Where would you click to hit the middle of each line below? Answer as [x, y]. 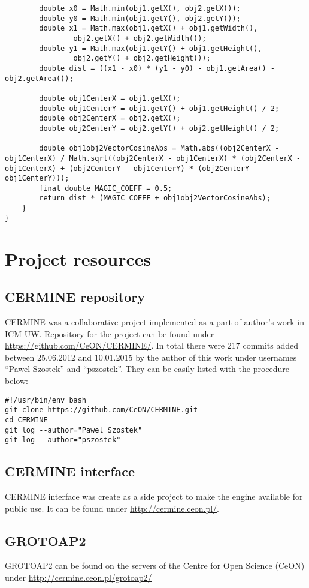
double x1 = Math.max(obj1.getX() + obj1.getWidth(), [149, 28]
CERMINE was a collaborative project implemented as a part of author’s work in [154, 322]
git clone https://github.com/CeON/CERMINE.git [102, 410]
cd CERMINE [26, 420]
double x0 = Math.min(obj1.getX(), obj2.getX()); [140, 8]
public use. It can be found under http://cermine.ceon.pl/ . [112, 508]
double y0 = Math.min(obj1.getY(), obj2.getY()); [140, 18]
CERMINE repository [75, 297]
